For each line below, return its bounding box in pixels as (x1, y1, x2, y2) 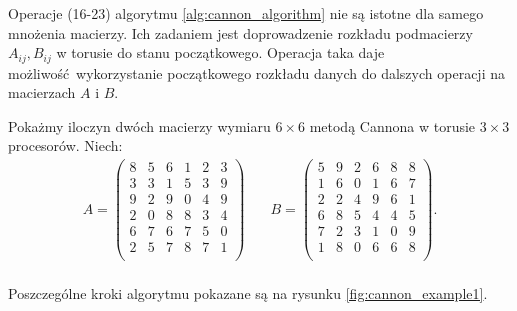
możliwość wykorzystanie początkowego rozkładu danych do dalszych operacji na (8, 62, 505, 83)
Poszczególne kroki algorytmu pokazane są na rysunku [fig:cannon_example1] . (8, 283, 488, 304)
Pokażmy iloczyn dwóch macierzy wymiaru (8, 115, 271, 136)
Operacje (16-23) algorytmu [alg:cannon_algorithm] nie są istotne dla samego (8, 3, 484, 23)
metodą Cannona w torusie (309, 115, 476, 136)
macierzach (8, 82, 76, 103)
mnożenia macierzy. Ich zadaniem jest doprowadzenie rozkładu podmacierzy (8, 22, 473, 43)
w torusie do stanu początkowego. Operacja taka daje (56, 42, 385, 63)
